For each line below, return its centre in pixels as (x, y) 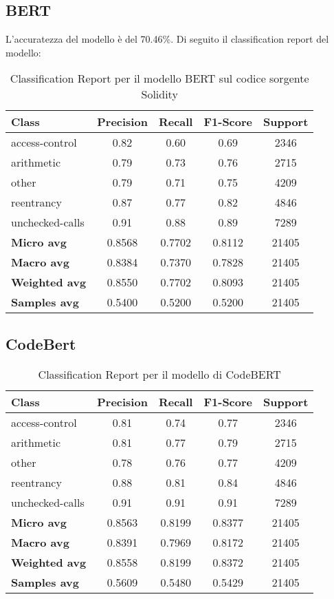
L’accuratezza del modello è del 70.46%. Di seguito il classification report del (167, 39)
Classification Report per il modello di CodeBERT (159, 374)
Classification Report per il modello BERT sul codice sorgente (159, 78)
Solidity (159, 94)
